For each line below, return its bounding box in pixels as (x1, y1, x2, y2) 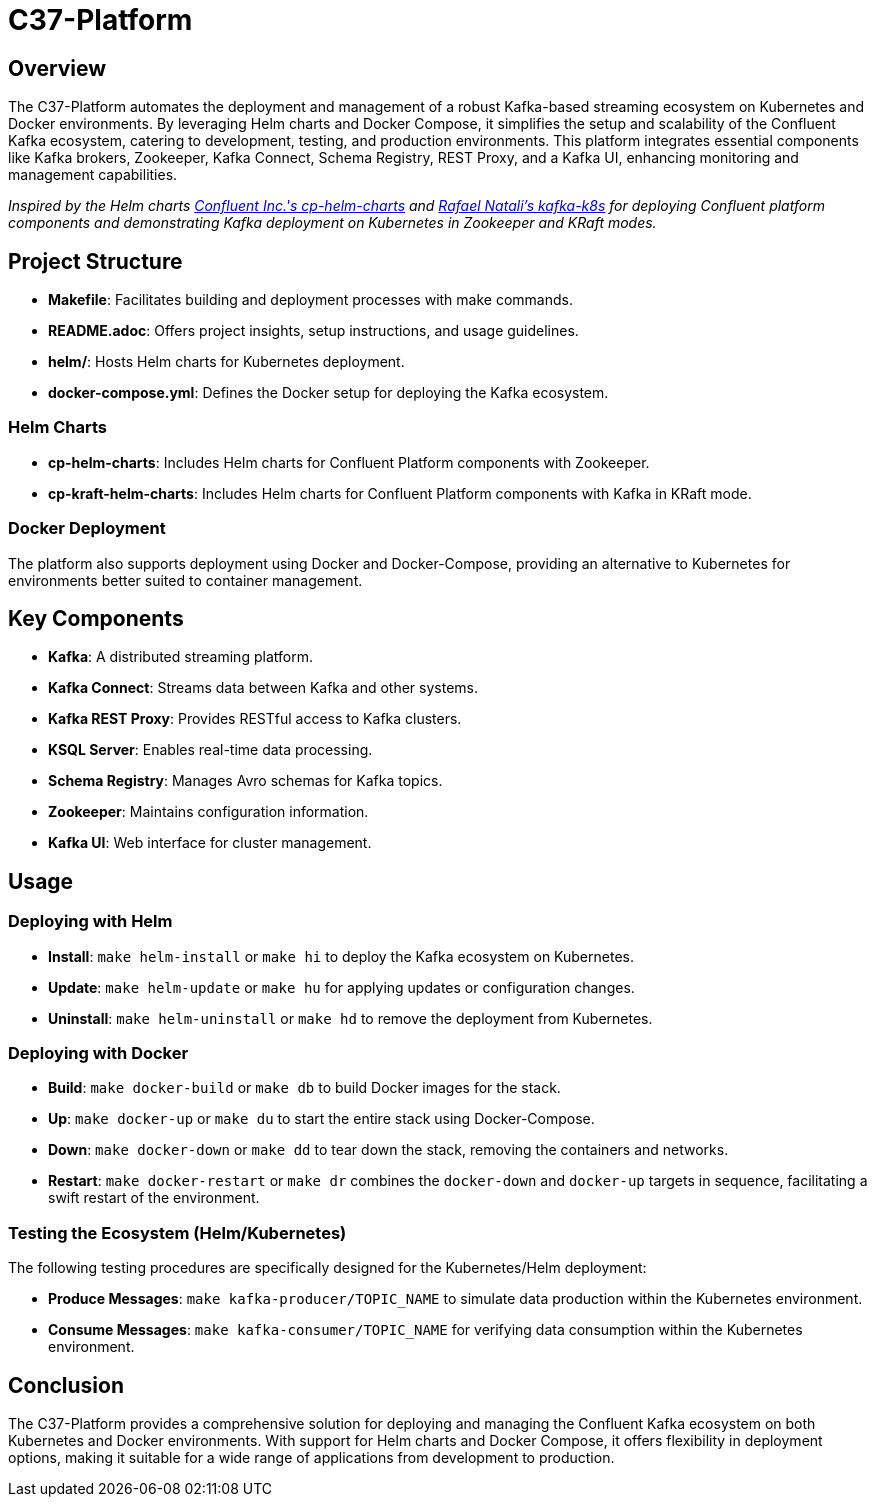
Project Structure (8, 248, 183, 274)
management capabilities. (8, 166, 178, 184)
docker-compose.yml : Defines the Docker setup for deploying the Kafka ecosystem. (48, 384, 609, 402)
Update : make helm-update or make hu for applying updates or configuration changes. (48, 978, 635, 996)
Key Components (8, 605, 184, 631)
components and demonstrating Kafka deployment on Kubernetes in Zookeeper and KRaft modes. (8, 214, 657, 232)
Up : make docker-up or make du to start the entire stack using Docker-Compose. (48, 1110, 595, 1128)
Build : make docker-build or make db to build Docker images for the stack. (48, 1079, 561, 1097)
